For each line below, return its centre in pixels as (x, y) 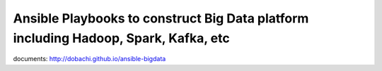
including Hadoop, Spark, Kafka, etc (121, 38)
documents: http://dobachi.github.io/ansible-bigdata (89, 59)
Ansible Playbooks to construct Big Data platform (161, 18)
